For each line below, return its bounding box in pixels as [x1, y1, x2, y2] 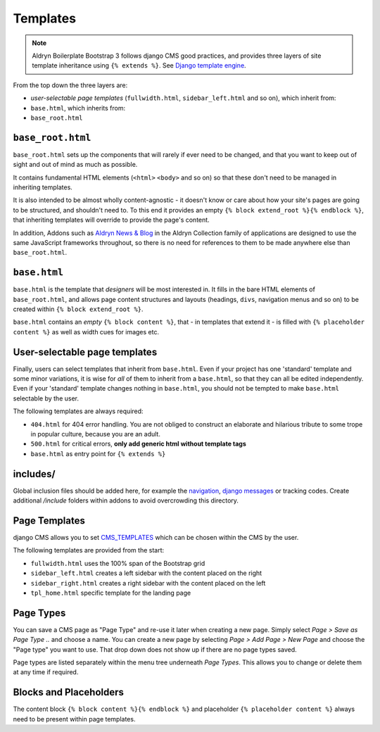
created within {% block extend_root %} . [13, 305, 144, 313]
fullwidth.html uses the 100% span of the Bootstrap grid [30, 559, 205, 567]
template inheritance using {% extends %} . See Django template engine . [32, 61, 246, 70]
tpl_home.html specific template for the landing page [30, 588, 191, 597]
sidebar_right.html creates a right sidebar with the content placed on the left [30, 579, 266, 587]
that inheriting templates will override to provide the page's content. [13, 215, 210, 225]
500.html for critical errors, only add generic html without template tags [30, 440, 246, 448]
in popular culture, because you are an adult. [30, 430, 161, 438]
